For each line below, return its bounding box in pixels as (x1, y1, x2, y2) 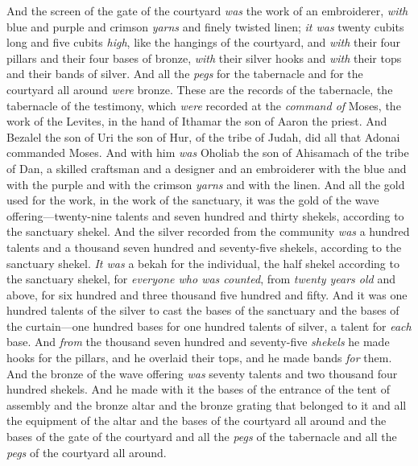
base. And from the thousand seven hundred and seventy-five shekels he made (6, 333, 390, 350)
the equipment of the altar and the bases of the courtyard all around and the (6, 412, 387, 429)
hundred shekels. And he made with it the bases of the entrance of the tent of (6, 381, 390, 398)
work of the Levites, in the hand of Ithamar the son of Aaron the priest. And (6, 113, 387, 130)
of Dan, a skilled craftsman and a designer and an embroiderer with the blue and (6, 159, 407, 176)
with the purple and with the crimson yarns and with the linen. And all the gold (6, 175, 405, 192)
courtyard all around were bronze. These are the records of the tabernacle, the (6, 80, 393, 97)
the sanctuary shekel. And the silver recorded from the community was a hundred (6, 223, 410, 240)
